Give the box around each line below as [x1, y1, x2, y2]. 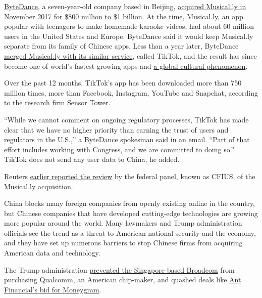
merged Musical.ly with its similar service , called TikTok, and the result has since [4, 50, 257, 61]
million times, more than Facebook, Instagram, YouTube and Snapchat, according [4, 87, 258, 98]
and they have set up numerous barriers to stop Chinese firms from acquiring [4, 237, 243, 248]
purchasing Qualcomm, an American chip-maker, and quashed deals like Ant [4, 274, 241, 285]
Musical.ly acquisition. [4, 181, 73, 191]
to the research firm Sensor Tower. [4, 97, 111, 108]
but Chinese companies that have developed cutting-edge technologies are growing [4, 207, 258, 218]
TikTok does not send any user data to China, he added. [4, 154, 180, 164]
